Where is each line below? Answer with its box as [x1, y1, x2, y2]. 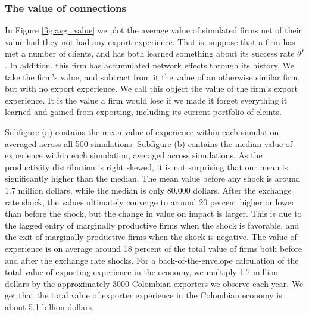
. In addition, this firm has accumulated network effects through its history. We [5, 59, 294, 71]
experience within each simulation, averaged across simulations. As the [5, 149, 263, 161]
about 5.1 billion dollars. [5, 300, 94, 313]
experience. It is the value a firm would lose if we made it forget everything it [5, 93, 288, 106]
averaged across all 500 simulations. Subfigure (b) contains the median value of [5, 137, 293, 149]
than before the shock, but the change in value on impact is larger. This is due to [5, 207, 302, 220]
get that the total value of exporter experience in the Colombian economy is [5, 289, 282, 301]
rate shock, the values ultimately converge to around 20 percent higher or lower [5, 195, 295, 208]
